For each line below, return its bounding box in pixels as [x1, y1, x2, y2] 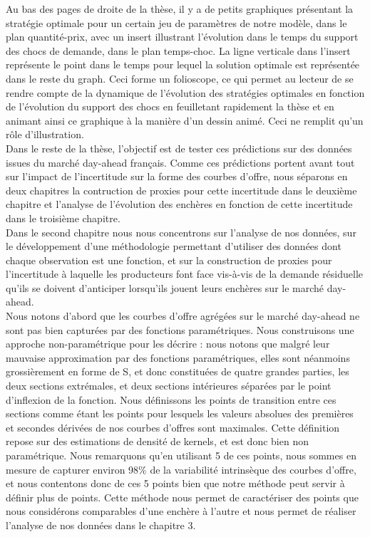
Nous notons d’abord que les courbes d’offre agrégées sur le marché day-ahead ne [6, 308, 360, 323]
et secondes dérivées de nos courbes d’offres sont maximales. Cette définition [6, 419, 340, 434]
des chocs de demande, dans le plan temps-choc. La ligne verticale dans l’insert [6, 43, 351, 58]
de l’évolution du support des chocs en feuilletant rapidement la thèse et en [6, 99, 334, 114]
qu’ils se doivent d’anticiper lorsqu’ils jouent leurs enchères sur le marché [6, 280, 324, 295]
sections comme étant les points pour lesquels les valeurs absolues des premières [6, 406, 354, 421]
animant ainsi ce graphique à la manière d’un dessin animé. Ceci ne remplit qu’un [6, 113, 364, 127]
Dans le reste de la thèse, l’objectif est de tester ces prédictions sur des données [6, 140, 352, 155]
